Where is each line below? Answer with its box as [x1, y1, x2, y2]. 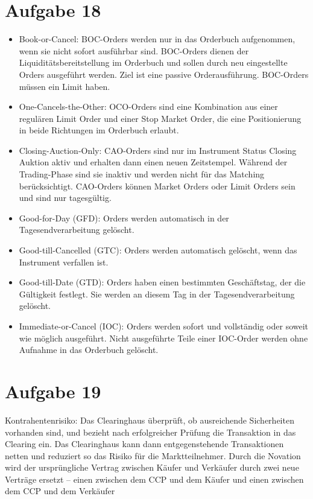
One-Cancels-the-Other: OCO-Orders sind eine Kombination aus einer [19, 100, 278, 113]
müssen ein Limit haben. [19, 80, 110, 92]
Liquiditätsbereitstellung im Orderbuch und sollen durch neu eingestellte [19, 56, 288, 69]
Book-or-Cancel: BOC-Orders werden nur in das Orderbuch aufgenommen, [19, 33, 296, 45]
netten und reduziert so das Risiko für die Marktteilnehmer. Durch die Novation [5, 449, 301, 462]
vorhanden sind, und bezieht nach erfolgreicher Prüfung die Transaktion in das [5, 425, 296, 438]
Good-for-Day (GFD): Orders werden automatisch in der [19, 211, 229, 224]
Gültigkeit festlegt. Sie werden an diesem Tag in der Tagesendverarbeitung [19, 287, 295, 300]
